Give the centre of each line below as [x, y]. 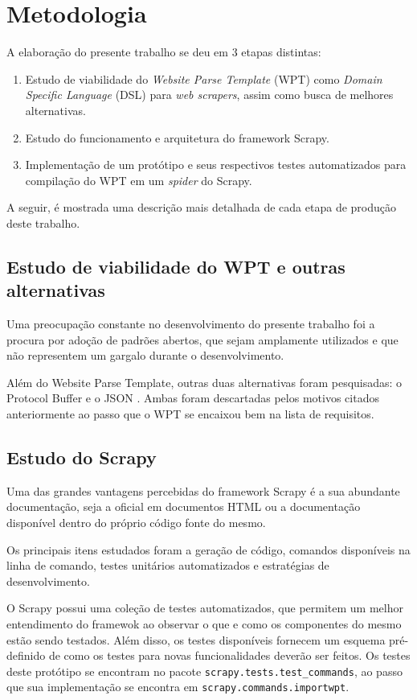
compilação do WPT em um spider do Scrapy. [139, 180]
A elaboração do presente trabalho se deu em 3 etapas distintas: [164, 52]
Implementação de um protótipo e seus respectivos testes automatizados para [216, 165]
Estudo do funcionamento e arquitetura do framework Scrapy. [177, 137]
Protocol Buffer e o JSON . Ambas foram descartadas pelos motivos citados [193, 398]
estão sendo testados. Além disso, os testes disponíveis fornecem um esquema [196, 639]
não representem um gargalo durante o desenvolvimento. [145, 355]
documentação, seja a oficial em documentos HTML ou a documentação [184, 506]
